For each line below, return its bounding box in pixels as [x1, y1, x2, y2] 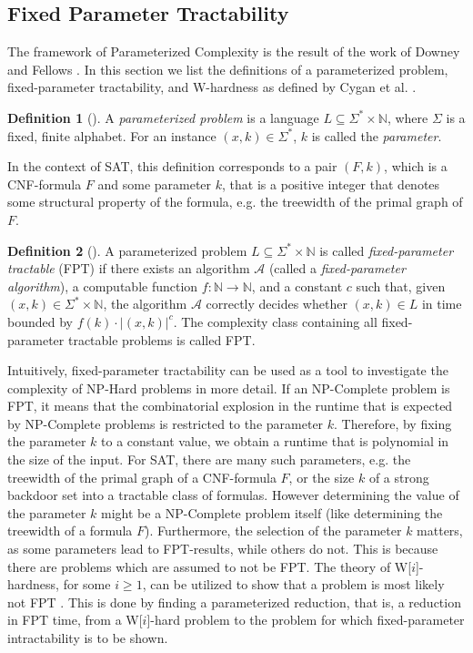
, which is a [384, 157, 448, 176]
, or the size [288, 467, 355, 486]
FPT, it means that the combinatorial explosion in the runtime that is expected [7, 396, 453, 415]
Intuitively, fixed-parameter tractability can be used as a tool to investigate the [7, 361, 448, 380]
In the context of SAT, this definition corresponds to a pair [7, 157, 337, 176]
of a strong [368, 467, 429, 486]
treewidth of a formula [7, 521, 133, 540]
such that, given [356, 276, 446, 295]
